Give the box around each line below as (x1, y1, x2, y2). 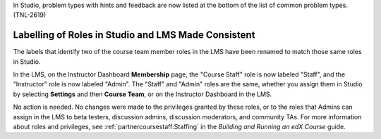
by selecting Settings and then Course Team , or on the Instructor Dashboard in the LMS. (13, 90, 272, 98)
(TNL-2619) (13, 11, 47, 19)
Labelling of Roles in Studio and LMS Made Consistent (13, 29, 255, 41)
